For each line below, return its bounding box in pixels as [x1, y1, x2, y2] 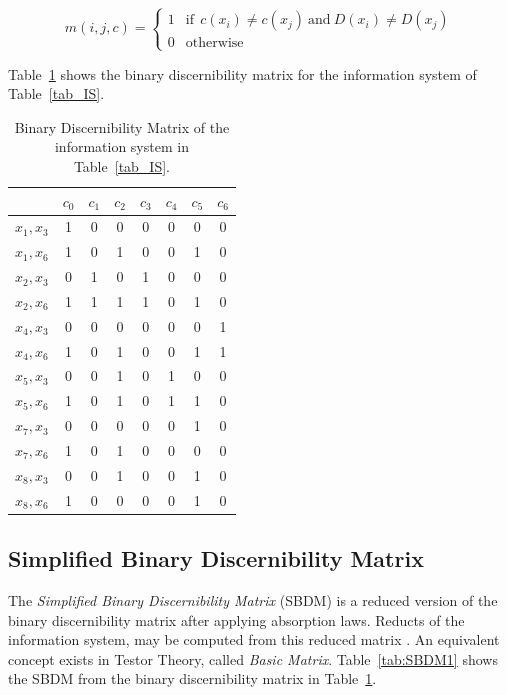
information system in [54, 136, 189, 157]
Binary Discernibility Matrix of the [14, 116, 230, 137]
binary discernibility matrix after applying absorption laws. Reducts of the [8, 609, 465, 630]
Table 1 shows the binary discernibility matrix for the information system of [8, 63, 477, 84]
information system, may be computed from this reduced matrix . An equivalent [8, 629, 500, 650]
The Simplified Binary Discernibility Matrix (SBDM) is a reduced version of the [8, 589, 498, 610]
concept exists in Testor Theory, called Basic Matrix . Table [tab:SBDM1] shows [8, 648, 498, 669]
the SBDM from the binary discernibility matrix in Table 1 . [8, 668, 377, 689]
